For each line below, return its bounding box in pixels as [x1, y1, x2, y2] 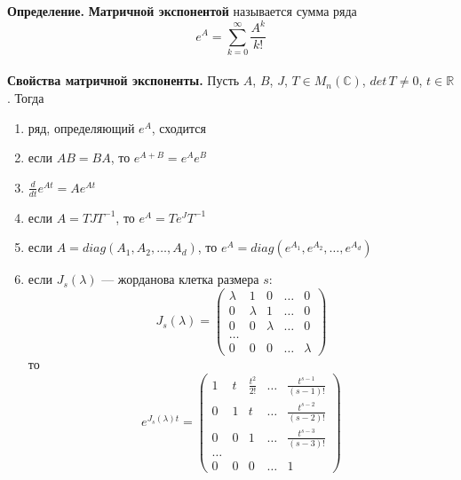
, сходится [151, 118, 206, 137]
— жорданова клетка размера [101, 270, 259, 288]
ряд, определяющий [28, 118, 135, 137]
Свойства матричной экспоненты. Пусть [7, 71, 240, 90]
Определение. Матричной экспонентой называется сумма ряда [7, 2, 357, 20]
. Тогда [7, 89, 44, 107]
